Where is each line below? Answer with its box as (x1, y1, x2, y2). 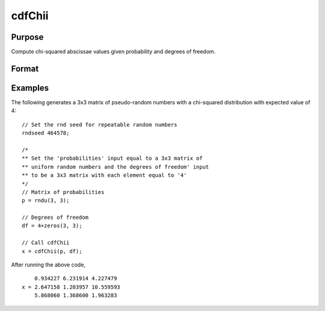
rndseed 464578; (22, 130, 70, 137)
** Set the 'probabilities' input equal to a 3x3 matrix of (22, 155, 203, 162)
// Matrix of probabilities (22, 189, 105, 195)
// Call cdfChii (22, 239, 70, 247)
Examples (11, 83, 49, 93)
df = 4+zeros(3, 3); (22, 222, 82, 229)
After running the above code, (11, 261, 85, 268)
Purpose (11, 32, 44, 42)
